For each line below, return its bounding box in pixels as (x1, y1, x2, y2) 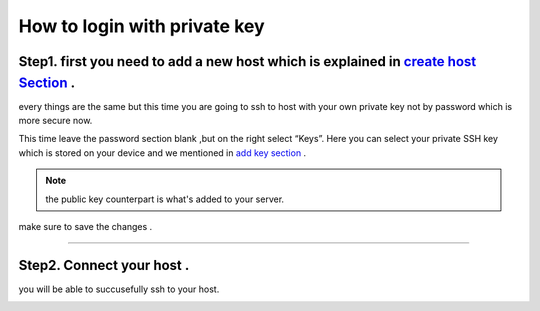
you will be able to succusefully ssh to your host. (18, 283, 220, 295)
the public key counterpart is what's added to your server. (45, 193, 285, 205)
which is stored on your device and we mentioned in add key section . (18, 146, 307, 159)
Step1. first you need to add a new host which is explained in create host (18, 53, 477, 70)
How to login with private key (18, 15, 265, 37)
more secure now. (18, 115, 93, 127)
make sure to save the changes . (18, 221, 153, 232)
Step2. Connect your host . (18, 256, 190, 274)
